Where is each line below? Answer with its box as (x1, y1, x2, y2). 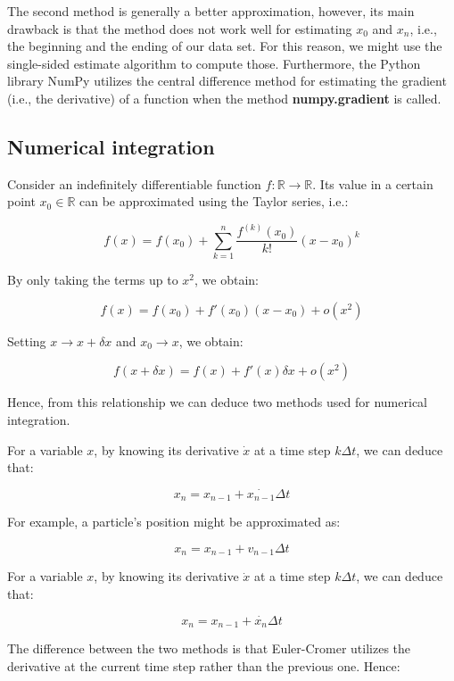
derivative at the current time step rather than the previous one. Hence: (7, 656, 400, 675)
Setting (7, 331, 46, 350)
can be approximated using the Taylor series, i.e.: (78, 192, 349, 211)
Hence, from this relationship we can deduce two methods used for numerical (7, 393, 427, 411)
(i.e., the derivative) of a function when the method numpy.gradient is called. (7, 88, 442, 107)
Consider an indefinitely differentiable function (7, 174, 261, 193)
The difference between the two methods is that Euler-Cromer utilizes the (7, 639, 411, 658)
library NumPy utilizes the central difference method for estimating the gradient (7, 71, 447, 90)
